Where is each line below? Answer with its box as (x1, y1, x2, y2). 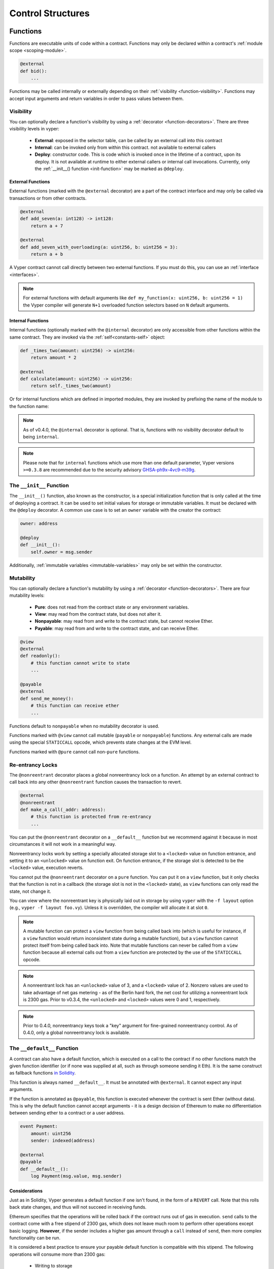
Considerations (9, 1188, 43, 1194)
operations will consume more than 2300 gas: (9, 1251, 106, 1257)
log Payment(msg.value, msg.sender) (30, 1173, 122, 1179)
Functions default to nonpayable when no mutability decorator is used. (9, 723, 159, 729)
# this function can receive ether (30, 703, 119, 709)
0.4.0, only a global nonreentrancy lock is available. (23, 1029, 130, 1036)
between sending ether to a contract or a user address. (9, 1110, 125, 1116)
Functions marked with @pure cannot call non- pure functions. (9, 749, 140, 755)
